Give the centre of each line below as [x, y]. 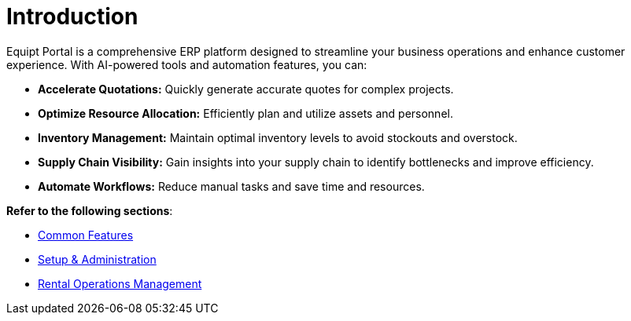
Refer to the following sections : [90, 210]
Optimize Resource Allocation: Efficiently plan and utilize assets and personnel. [245, 113]
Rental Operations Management [120, 283]
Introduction [72, 16]
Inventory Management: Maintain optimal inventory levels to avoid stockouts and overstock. [278, 137]
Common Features [86, 235]
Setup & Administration [97, 259]
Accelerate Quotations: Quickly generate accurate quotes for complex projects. [246, 89]
